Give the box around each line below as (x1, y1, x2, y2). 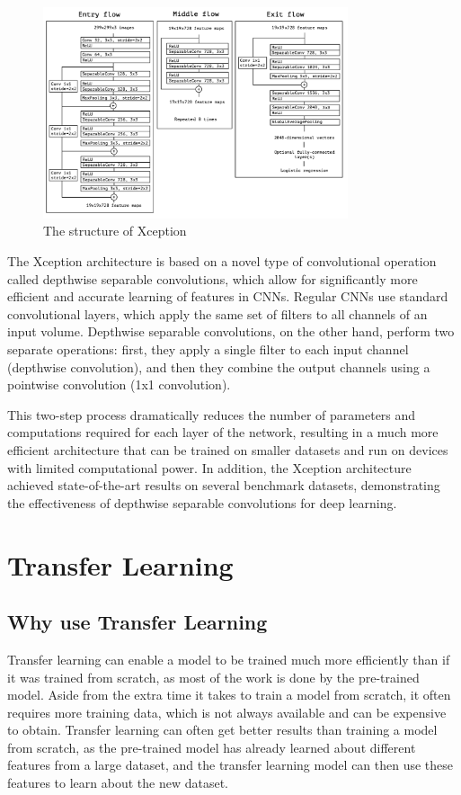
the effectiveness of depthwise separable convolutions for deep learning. (7, 493, 397, 512)
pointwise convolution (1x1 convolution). (7, 375, 231, 394)
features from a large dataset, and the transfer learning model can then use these (7, 755, 454, 774)
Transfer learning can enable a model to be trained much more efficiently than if (7, 649, 450, 668)
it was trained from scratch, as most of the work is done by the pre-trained (7, 667, 420, 686)
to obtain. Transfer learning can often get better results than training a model (7, 720, 438, 739)
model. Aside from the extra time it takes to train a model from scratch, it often (7, 685, 451, 704)
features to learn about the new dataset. (7, 773, 229, 792)
